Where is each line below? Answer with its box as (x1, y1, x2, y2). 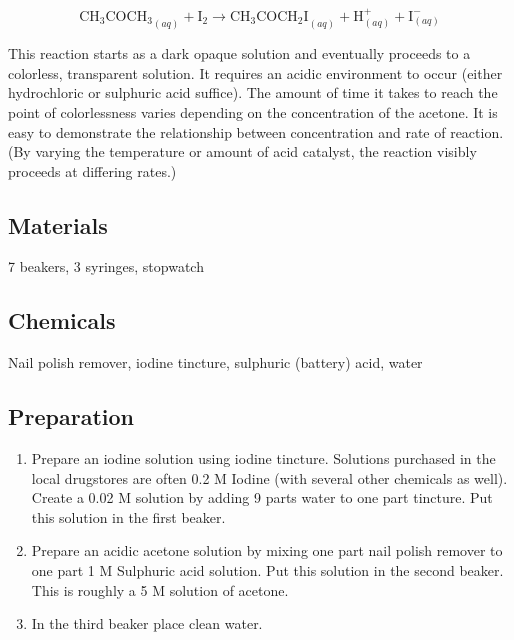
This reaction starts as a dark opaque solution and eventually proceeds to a (8, 43, 471, 64)
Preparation (8, 401, 134, 432)
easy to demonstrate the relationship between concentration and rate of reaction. (8, 121, 504, 142)
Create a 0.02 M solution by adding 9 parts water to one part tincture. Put (31, 487, 493, 508)
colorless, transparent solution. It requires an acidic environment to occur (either (8, 62, 503, 83)
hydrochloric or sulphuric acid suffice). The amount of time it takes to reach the (8, 82, 498, 103)
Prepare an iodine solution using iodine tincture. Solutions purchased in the (31, 448, 496, 469)
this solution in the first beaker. (31, 506, 226, 527)
